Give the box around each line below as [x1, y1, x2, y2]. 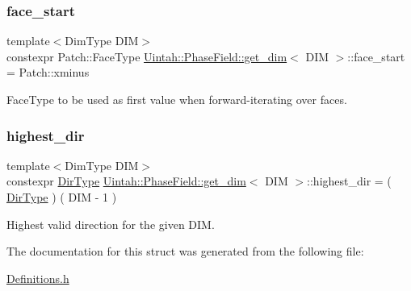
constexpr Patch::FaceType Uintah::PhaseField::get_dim [6, 48, 287, 64]
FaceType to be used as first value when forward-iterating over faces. [6, 91, 347, 107]
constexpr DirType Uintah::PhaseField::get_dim [6, 173, 246, 189]
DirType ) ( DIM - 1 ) [6, 189, 117, 205]
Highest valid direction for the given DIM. [6, 215, 215, 232]
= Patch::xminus [6, 64, 90, 81]
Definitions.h [6, 269, 69, 286]
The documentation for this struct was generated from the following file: [6, 243, 364, 260]
